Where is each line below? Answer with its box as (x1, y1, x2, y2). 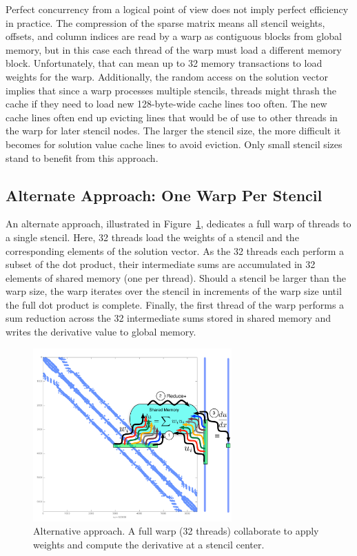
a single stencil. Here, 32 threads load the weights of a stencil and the (6, 229, 299, 244)
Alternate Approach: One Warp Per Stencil (6, 184, 323, 205)
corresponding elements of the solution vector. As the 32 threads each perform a (6, 243, 344, 258)
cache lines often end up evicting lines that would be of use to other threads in (6, 110, 338, 124)
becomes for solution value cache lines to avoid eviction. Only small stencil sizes (6, 136, 343, 151)
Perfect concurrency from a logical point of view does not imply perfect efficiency (6, 2, 349, 16)
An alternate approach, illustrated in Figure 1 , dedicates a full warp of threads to (6, 216, 351, 231)
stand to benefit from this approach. (6, 150, 159, 165)
